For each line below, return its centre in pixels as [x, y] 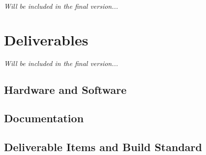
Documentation [44, 118]
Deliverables [46, 39]
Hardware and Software [65, 89]
